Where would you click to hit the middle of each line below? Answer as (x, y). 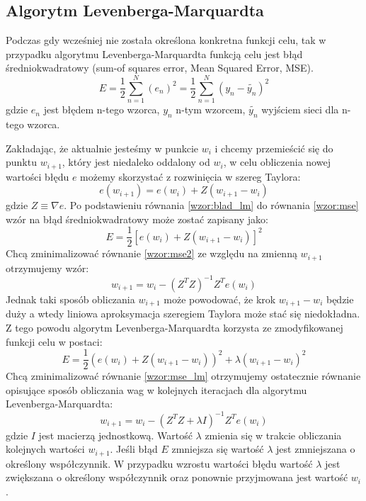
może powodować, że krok (220, 299)
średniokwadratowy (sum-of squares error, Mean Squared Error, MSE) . (160, 68)
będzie (340, 299)
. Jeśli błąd (134, 449)
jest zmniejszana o (316, 449)
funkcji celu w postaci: (54, 341)
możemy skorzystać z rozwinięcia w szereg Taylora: (190, 176)
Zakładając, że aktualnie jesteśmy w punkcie (102, 148)
